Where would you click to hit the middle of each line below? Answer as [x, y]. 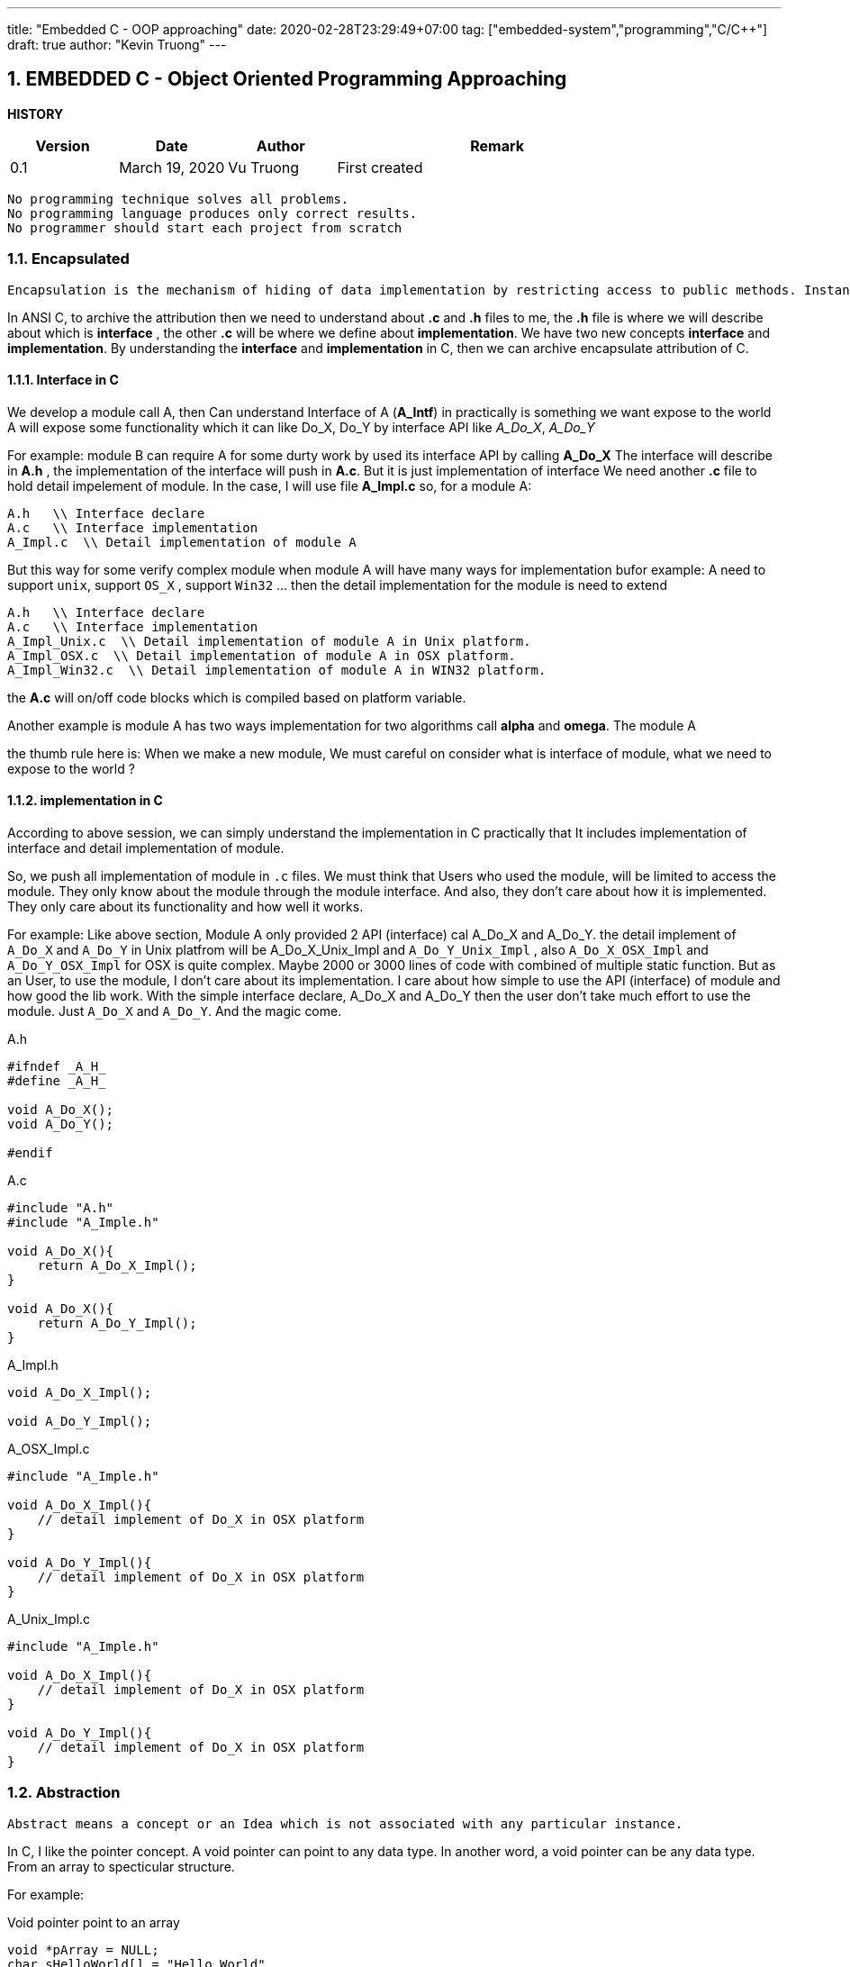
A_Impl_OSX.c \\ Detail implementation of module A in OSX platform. [262, 655]
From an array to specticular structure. [121, 1866]
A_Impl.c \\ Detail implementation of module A [182, 542]
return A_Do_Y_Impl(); [117, 1323]
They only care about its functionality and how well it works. [185, 907]
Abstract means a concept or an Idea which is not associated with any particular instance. [345, 1823]
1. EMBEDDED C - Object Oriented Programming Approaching [287, 79]
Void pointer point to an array [94, 1922]
